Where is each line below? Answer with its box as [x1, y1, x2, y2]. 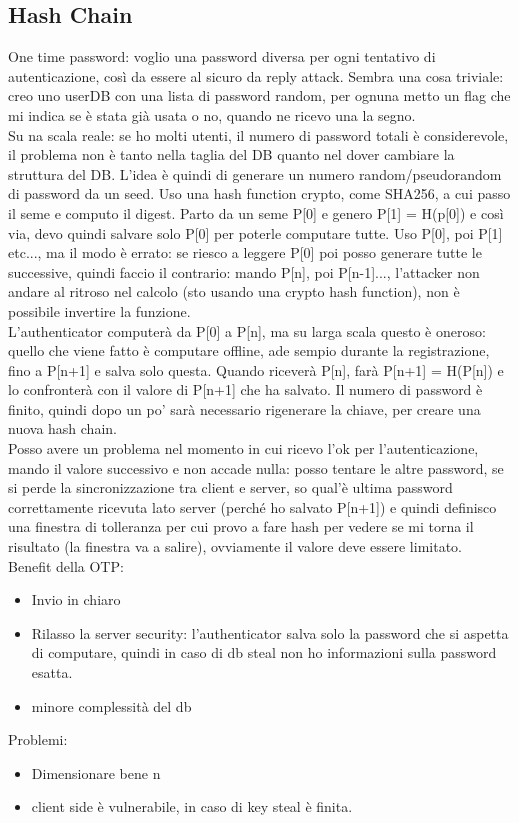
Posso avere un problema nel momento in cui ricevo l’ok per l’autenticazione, [8, 438, 479, 459]
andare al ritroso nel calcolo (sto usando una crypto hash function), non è [8, 281, 460, 302]
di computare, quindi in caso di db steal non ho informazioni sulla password [31, 642, 497, 663]
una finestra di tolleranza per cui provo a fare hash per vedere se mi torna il [8, 516, 474, 537]
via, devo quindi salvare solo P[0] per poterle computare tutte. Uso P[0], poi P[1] [8, 222, 503, 243]
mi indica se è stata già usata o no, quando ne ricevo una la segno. [8, 104, 416, 125]
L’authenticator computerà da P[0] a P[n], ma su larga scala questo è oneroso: [8, 320, 486, 341]
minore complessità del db [31, 695, 192, 716]
